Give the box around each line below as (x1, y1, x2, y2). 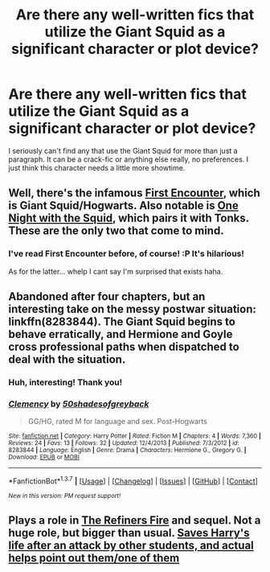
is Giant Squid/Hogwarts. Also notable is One (8, 199, 239, 212)
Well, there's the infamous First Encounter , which (8, 187, 261, 200)
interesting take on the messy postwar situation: (8, 302, 257, 316)
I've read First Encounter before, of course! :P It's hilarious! (8, 248, 245, 259)
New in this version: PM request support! (8, 492, 121, 500)
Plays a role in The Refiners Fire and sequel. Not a (8, 513, 261, 528)
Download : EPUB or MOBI (8, 453, 80, 462)
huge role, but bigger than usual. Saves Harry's (8, 526, 250, 540)
